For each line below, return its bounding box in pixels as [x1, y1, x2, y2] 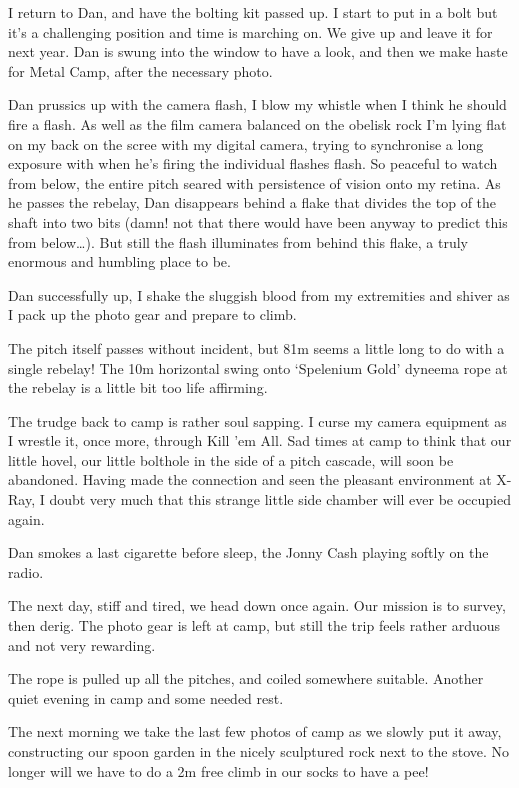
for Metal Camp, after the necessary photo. [8, 60, 273, 81]
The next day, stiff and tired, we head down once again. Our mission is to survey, [8, 595, 506, 616]
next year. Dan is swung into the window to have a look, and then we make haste [8, 41, 508, 62]
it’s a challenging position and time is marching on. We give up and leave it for [8, 21, 493, 42]
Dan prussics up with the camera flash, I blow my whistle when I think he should [8, 94, 507, 115]
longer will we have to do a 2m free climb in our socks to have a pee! [8, 760, 429, 781]
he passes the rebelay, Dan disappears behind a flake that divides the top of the [8, 192, 497, 213]
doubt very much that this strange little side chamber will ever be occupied [49, 489, 512, 510]
